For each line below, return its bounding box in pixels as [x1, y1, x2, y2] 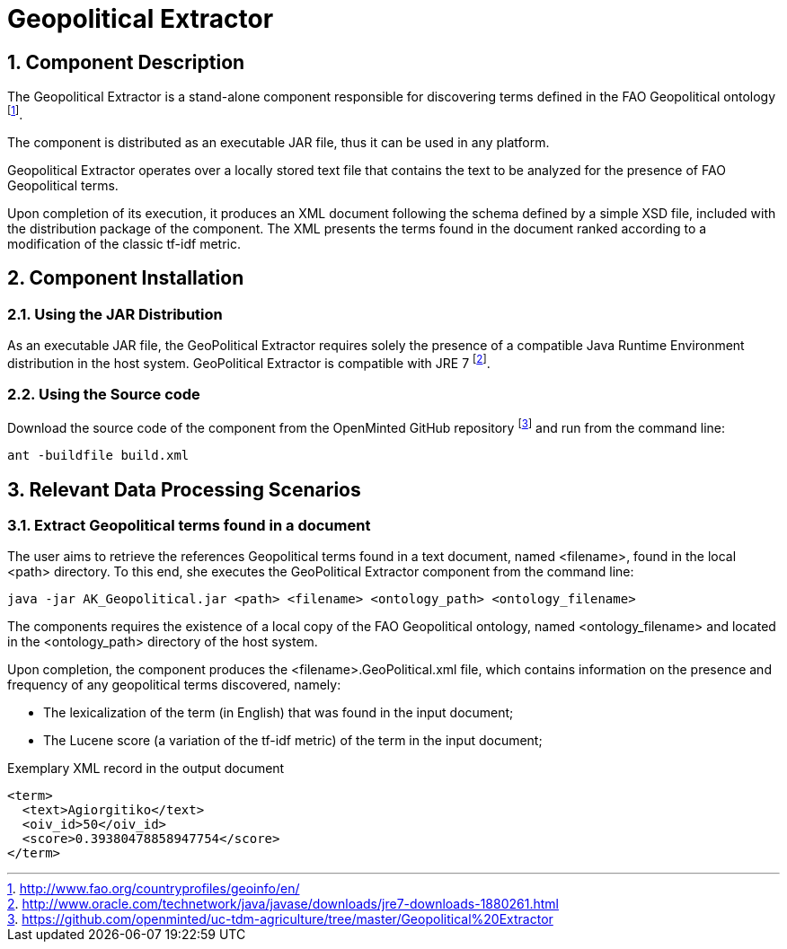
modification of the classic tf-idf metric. [7, 235, 241, 251]
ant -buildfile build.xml [7, 448, 190, 463]
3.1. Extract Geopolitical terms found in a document [7, 515, 371, 534]
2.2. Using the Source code [7, 385, 200, 404]
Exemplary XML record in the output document [7, 760, 285, 777]
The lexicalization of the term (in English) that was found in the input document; [43, 705, 514, 721]
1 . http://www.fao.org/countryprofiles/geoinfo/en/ [7, 881, 300, 897]
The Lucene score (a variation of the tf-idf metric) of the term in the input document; [43, 733, 543, 749]
